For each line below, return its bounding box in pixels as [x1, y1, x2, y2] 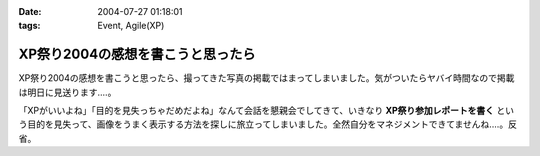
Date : [18, 6, 42, 17]
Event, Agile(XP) [97, 20, 165, 32]
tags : [18, 20, 41, 32]
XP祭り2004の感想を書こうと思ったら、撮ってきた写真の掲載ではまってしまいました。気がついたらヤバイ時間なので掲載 [18, 72, 515, 84]
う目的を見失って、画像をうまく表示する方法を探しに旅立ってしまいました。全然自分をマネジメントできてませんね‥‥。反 [18, 118, 517, 130]
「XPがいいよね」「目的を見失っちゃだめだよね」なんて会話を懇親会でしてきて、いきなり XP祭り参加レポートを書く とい [18, 105, 515, 117]
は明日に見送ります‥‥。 [18, 86, 117, 98]
